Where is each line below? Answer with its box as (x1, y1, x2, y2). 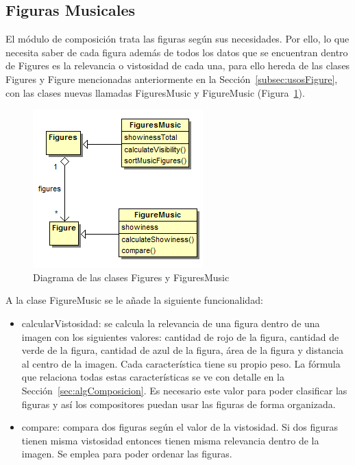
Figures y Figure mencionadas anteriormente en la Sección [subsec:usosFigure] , (5, 71, 338, 86)
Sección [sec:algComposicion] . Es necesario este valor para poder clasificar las (21, 383, 347, 397)
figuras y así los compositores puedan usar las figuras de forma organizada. (21, 396, 336, 411)
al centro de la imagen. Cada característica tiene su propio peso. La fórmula (21, 356, 341, 370)
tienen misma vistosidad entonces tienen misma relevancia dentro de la (21, 433, 319, 447)
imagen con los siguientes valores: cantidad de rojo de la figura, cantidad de (21, 329, 339, 344)
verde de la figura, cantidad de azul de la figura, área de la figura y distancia (21, 343, 344, 357)
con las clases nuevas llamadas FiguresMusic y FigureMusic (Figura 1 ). (5, 85, 305, 99)
